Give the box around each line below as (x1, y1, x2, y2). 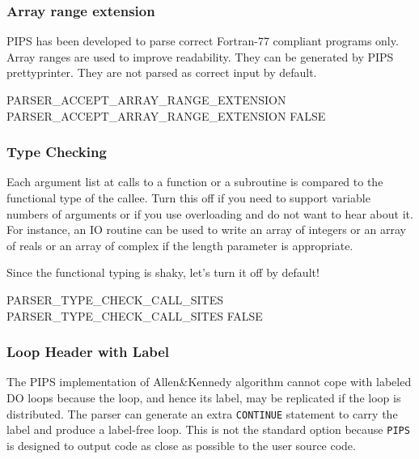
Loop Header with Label (6, 342, 170, 362)
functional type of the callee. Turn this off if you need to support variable (6, 189, 370, 206)
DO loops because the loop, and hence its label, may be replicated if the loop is (6, 389, 401, 406)
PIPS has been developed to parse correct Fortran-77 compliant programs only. (6, 32, 399, 49)
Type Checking (6, 142, 107, 162)
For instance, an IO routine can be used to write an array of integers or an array (6, 221, 406, 238)
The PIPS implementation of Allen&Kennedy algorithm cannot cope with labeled (6, 373, 412, 390)
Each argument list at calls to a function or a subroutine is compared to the (6, 173, 383, 190)
